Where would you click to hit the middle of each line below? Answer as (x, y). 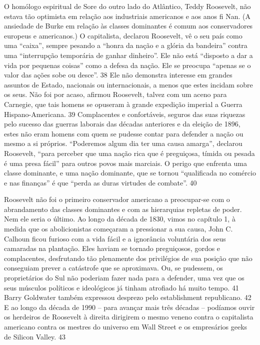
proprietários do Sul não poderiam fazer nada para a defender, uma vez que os (124, 278)
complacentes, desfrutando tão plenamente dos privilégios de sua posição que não (128, 258)
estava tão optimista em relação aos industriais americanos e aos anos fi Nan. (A (127, 16)
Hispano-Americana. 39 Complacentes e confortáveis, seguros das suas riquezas (125, 114)
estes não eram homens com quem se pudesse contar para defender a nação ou (124, 133)
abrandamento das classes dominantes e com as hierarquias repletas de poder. (123, 209)
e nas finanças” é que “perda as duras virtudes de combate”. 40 (100, 182)
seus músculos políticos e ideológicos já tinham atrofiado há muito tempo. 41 (121, 287)
